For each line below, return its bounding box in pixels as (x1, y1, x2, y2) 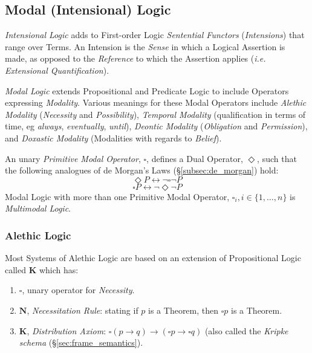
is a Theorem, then (148, 303, 219, 316)
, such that (257, 152, 297, 164)
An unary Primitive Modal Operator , (5, 152, 141, 164)
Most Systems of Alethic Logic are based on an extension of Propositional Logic (5, 251, 301, 264)
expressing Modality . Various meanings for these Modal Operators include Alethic (5, 96, 307, 109)
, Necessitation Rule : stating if (27, 303, 138, 316)
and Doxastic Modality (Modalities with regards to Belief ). (5, 131, 222, 144)
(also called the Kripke (204, 324, 288, 337)
